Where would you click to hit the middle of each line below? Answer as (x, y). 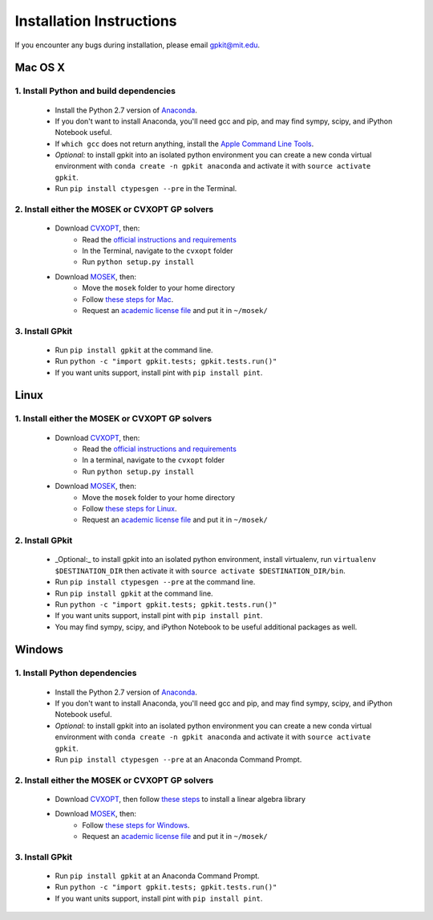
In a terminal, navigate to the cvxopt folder (153, 460)
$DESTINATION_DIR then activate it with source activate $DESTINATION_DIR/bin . (200, 571)
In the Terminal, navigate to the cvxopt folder (158, 250)
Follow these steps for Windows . (136, 825)
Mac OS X (40, 68)
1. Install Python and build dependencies (95, 91)
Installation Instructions (96, 21)
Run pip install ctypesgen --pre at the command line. (155, 582)
